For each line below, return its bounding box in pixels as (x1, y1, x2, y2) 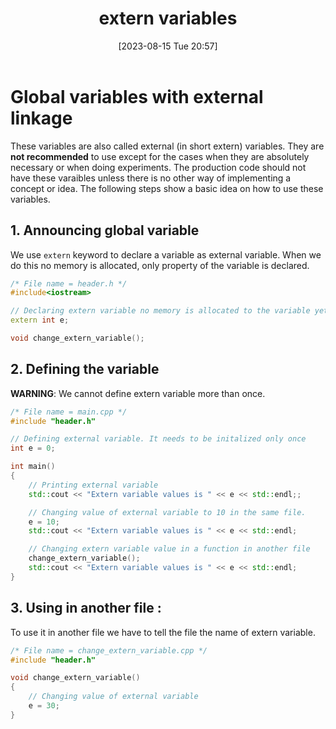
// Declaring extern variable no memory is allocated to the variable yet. (10, 306, 333, 316)
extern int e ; (10, 315, 70, 326)
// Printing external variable (28, 480, 159, 490)
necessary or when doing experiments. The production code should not (10, 161, 307, 173)
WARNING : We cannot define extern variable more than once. (10, 387, 266, 399)
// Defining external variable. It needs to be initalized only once (10, 434, 307, 444)
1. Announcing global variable (10, 222, 200, 239)
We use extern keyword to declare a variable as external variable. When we (10, 248, 322, 261)
